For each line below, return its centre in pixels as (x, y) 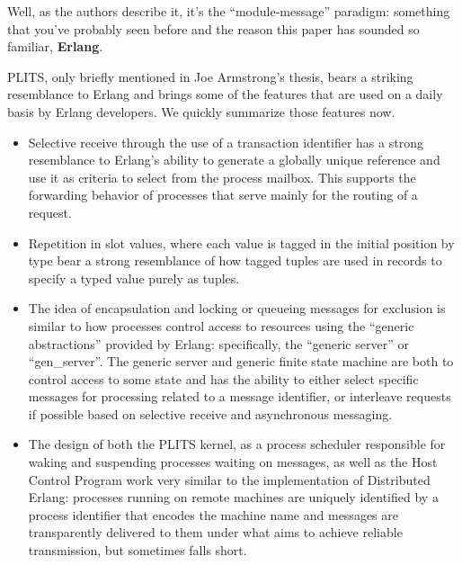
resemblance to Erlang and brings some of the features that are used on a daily (225, 94)
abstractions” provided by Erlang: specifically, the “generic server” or (218, 343)
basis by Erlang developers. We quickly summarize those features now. (201, 111)
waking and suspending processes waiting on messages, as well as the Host (233, 462)
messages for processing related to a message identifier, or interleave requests (240, 396)
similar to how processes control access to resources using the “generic (221, 325)
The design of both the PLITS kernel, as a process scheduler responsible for (237, 444)
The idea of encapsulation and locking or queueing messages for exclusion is (237, 308)
